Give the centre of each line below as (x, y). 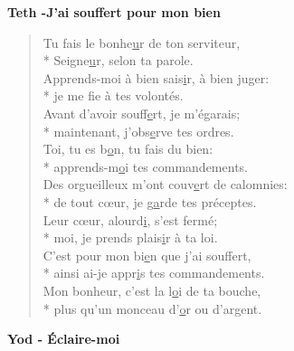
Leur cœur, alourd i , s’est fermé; (130, 219)
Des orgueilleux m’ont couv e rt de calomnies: (165, 184)
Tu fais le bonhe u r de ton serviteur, (142, 42)
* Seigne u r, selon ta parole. (118, 60)
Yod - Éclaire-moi (64, 339)
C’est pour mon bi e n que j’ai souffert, (147, 255)
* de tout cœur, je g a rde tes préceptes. (150, 201)
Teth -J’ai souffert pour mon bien (114, 12)
